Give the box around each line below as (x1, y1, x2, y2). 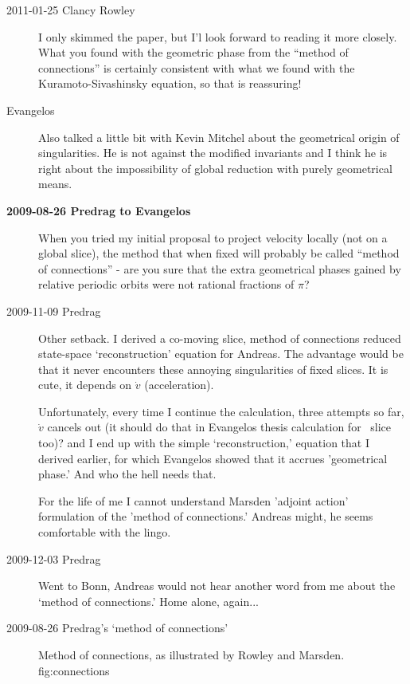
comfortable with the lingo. (38, 524, 171, 541)
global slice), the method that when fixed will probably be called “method (38, 245, 400, 261)
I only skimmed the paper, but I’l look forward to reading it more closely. (38, 28, 397, 45)
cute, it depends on (38, 376, 132, 393)
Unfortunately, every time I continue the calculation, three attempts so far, (38, 403, 404, 419)
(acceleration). (144, 376, 214, 393)
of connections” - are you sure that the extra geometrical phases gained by (38, 260, 401, 277)
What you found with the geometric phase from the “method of (38, 44, 349, 61)
